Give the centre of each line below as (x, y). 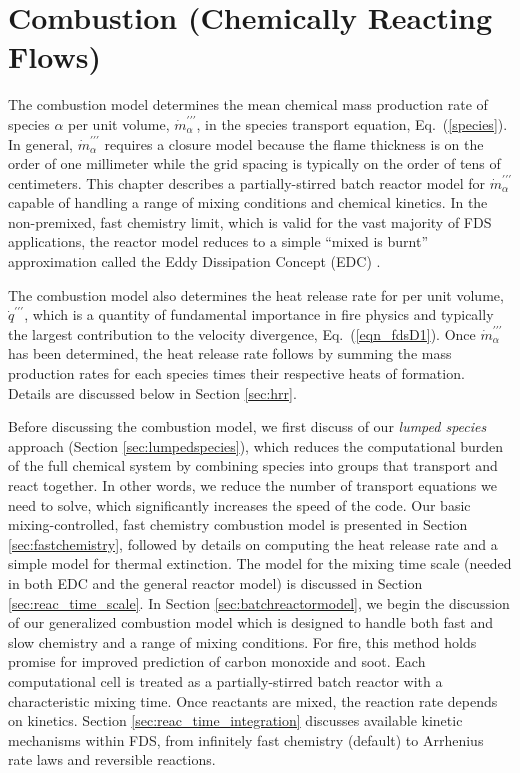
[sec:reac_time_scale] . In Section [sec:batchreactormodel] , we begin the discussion (259, 602)
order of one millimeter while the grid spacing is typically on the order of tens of (254, 163)
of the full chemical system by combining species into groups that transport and (253, 465)
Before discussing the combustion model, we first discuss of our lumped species (247, 426)
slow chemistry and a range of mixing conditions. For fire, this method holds (242, 641)
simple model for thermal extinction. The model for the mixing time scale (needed (260, 563)
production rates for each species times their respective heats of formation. (236, 373)
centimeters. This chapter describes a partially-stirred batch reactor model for (247, 182)
